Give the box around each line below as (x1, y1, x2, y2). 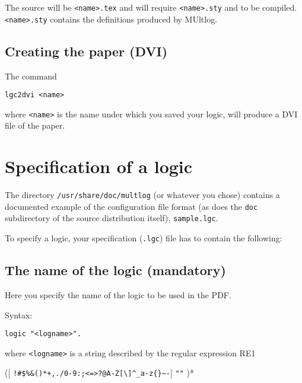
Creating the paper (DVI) (5, 42, 168, 60)
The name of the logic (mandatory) (5, 261, 226, 279)
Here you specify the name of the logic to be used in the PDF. (5, 288, 231, 301)
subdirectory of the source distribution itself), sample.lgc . (5, 212, 218, 224)
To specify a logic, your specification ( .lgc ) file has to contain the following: (5, 232, 282, 244)
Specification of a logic (5, 154, 193, 178)
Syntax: (5, 308, 33, 321)
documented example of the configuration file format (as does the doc (5, 200, 258, 212)
